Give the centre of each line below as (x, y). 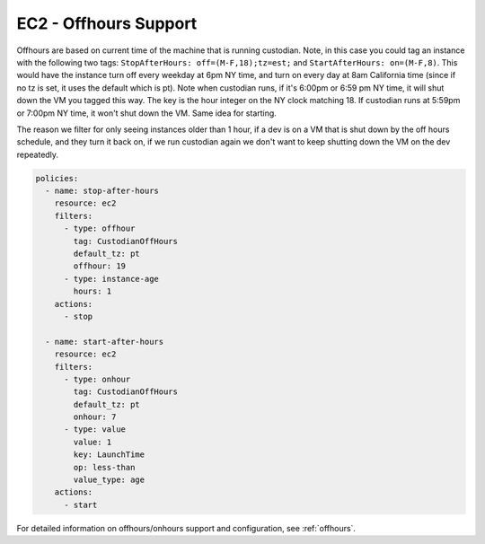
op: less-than (104, 467)
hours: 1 (93, 291)
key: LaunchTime (109, 455)
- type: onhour (97, 379)
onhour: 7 (95, 417)
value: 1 (93, 442)
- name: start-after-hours (105, 342)
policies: (57, 178)
